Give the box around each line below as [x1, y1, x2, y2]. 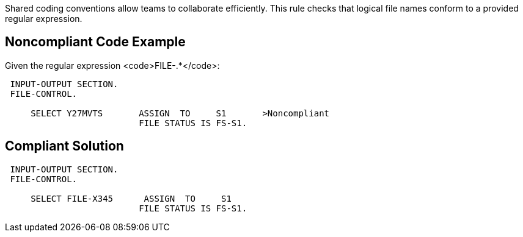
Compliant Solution [5, 138, 124, 154]
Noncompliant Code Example [5, 34, 186, 50]
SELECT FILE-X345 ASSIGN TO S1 [31, 193, 232, 203]
